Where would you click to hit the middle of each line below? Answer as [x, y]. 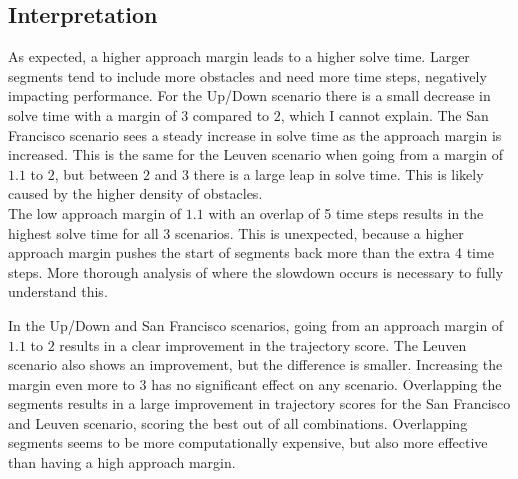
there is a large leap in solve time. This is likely [338, 173]
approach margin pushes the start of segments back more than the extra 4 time [251, 252]
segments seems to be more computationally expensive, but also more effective [248, 442]
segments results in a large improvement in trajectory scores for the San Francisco [259, 403]
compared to [231, 114]
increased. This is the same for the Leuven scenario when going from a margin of [256, 154]
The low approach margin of [95, 212]
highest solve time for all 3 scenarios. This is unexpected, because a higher [236, 232]
